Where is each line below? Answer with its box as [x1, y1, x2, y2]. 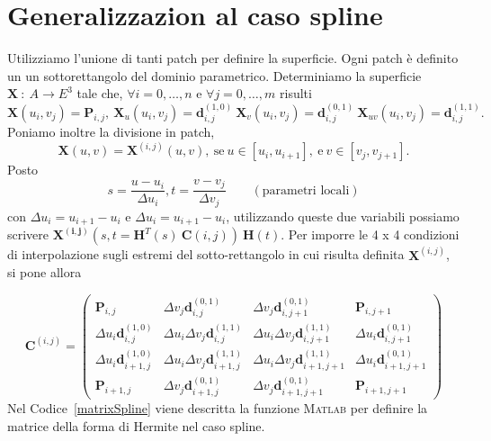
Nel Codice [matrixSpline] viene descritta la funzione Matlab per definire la [7, 398, 428, 417]
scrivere [7, 225, 49, 244]
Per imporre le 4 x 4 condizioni [288, 225, 460, 244]
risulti [280, 84, 312, 103]
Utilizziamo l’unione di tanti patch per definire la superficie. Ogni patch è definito [7, 49, 459, 67]
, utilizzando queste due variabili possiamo [226, 206, 460, 225]
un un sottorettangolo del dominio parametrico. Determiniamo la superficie [7, 66, 422, 85]
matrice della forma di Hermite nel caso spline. [7, 416, 265, 435]
